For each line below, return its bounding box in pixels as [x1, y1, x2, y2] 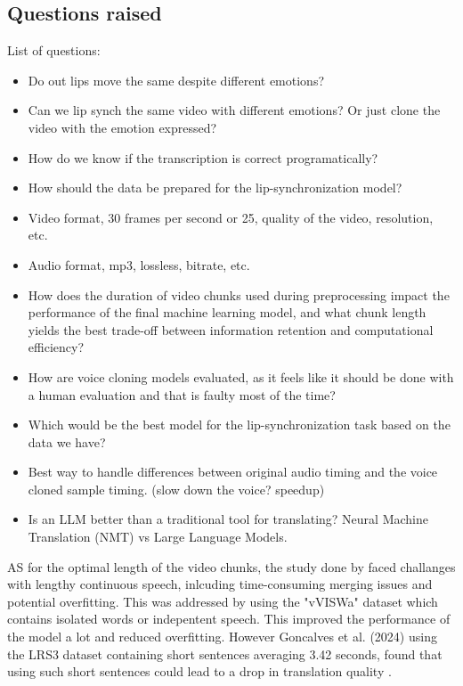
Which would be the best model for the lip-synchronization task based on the [28, 415, 451, 434]
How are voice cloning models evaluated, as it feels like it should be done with [28, 367, 454, 386]
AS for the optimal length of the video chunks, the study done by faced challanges [7, 557, 456, 576]
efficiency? [28, 338, 84, 356]
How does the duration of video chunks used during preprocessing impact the [28, 285, 450, 304]
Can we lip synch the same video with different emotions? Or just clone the [28, 101, 441, 119]
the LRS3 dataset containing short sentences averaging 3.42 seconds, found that [7, 644, 443, 663]
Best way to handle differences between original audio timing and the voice [28, 462, 438, 481]
